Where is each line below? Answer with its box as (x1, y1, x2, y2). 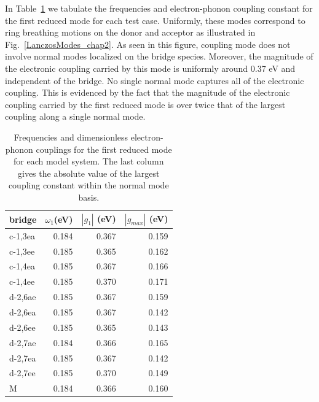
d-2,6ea (9, 305, 36, 318)
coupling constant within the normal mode (8, 179, 169, 191)
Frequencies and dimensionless (14, 130, 128, 143)
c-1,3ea (9, 229, 35, 242)
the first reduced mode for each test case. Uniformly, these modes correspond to (5, 14, 305, 26)
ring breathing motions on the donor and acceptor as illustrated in (5, 26, 256, 39)
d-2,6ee (9, 320, 36, 333)
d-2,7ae (9, 336, 36, 349)
